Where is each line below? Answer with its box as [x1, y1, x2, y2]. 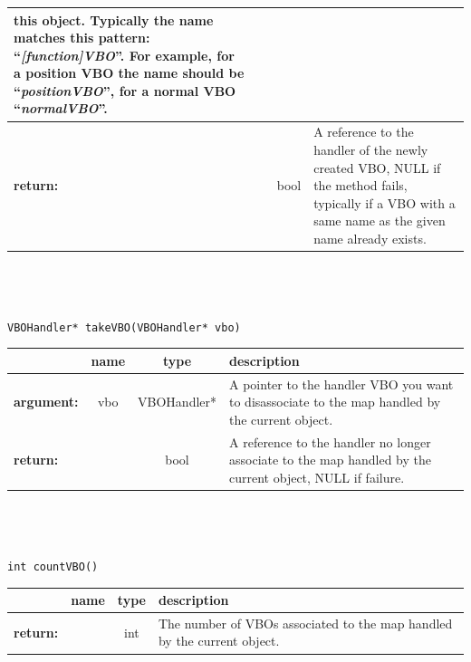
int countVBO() [7, 560, 99, 573]
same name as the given [313, 211, 446, 230]
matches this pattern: [14, 28, 150, 47]
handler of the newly [313, 139, 428, 158]
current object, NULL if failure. [229, 467, 405, 486]
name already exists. [313, 228, 427, 247]
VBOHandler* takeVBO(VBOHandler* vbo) [7, 321, 241, 334]
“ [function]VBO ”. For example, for [14, 45, 235, 64]
